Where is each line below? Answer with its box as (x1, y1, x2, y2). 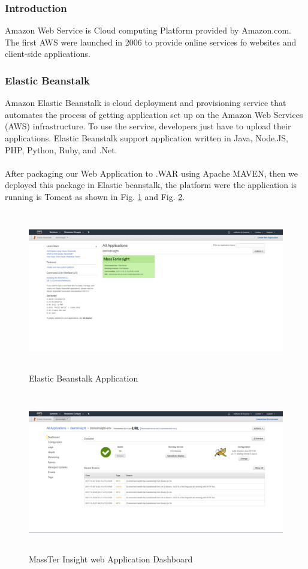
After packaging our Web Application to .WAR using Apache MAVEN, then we (5, 167, 298, 179)
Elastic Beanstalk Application (29, 371, 138, 384)
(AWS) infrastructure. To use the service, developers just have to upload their (5, 120, 291, 132)
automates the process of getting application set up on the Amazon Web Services (5, 108, 303, 120)
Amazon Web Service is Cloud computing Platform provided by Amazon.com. (5, 24, 291, 37)
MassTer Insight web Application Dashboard (29, 553, 193, 565)
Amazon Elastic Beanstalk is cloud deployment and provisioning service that (5, 96, 286, 109)
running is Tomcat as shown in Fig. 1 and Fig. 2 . (5, 190, 185, 202)
